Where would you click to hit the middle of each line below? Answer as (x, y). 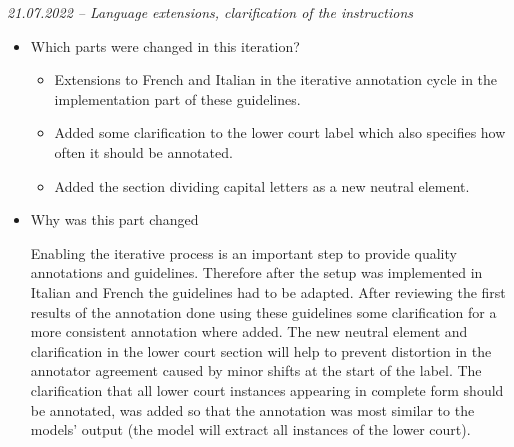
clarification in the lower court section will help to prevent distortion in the (261, 350)
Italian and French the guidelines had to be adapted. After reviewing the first (268, 291)
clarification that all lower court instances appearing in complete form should (267, 389)
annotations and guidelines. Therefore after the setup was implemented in (256, 272)
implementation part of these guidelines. (177, 98)
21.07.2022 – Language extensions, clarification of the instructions (210, 12)
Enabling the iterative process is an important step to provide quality (243, 252)
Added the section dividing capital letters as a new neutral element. (262, 185)
